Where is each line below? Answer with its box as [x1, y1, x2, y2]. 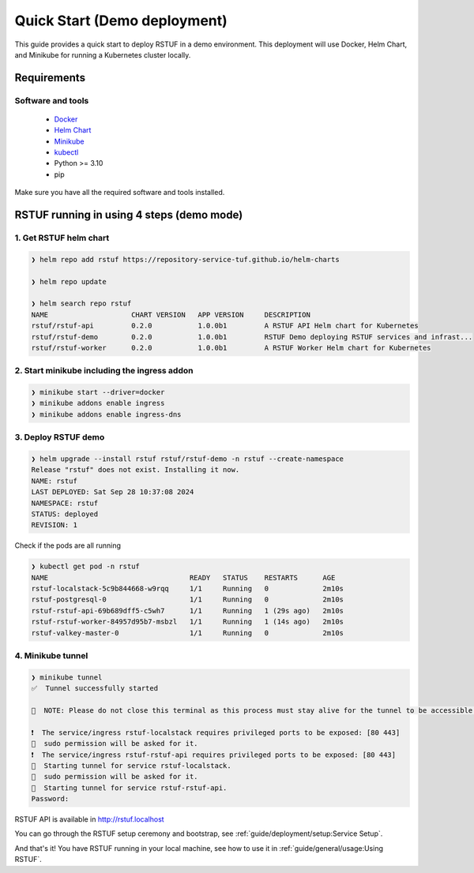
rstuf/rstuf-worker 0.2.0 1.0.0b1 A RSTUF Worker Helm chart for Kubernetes [31, 343, 431, 352]
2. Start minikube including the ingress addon [14, 365, 194, 377]
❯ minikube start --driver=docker [31, 388, 165, 397]
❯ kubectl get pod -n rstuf [31, 562, 140, 571]
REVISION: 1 [31, 521, 78, 530]
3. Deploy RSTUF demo [14, 432, 105, 443]
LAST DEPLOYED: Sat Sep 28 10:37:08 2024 [31, 488, 194, 496]
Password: [31, 794, 70, 804]
